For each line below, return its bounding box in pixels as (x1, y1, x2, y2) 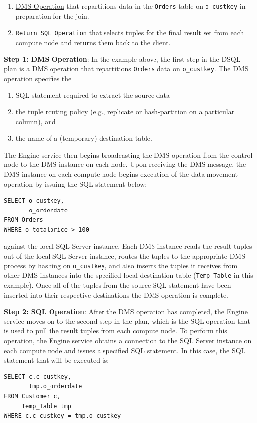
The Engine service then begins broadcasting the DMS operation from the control (4, 149, 253, 159)
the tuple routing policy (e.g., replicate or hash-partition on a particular (15, 106, 235, 116)
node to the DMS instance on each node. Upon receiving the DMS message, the (4, 159, 246, 169)
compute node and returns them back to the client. (15, 37, 171, 47)
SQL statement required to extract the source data (15, 90, 170, 100)
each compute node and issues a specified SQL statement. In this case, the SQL (4, 345, 246, 355)
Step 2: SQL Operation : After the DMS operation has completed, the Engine (4, 306, 248, 317)
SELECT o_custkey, (4, 197, 64, 205)
